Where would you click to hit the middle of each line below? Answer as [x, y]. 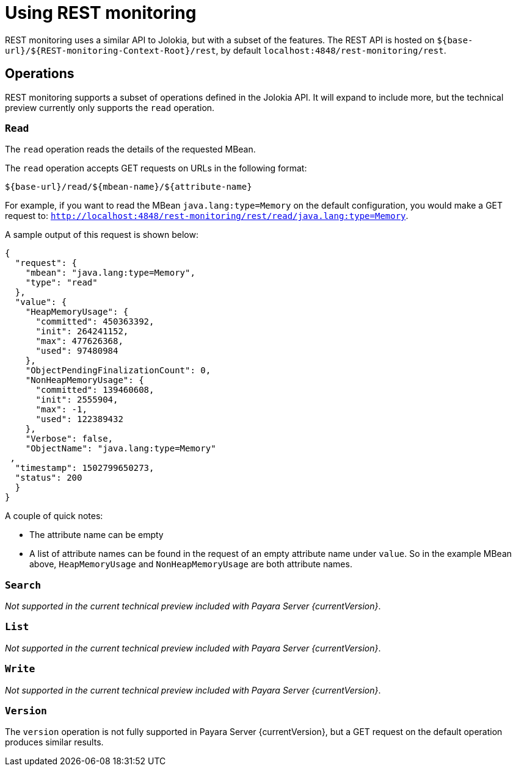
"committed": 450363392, [95, 322]
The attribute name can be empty [96, 535]
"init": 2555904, [77, 400]
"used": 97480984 [77, 351]
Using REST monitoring [101, 13]
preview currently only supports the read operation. [110, 107]
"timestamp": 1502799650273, [85, 468]
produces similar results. [54, 742]
